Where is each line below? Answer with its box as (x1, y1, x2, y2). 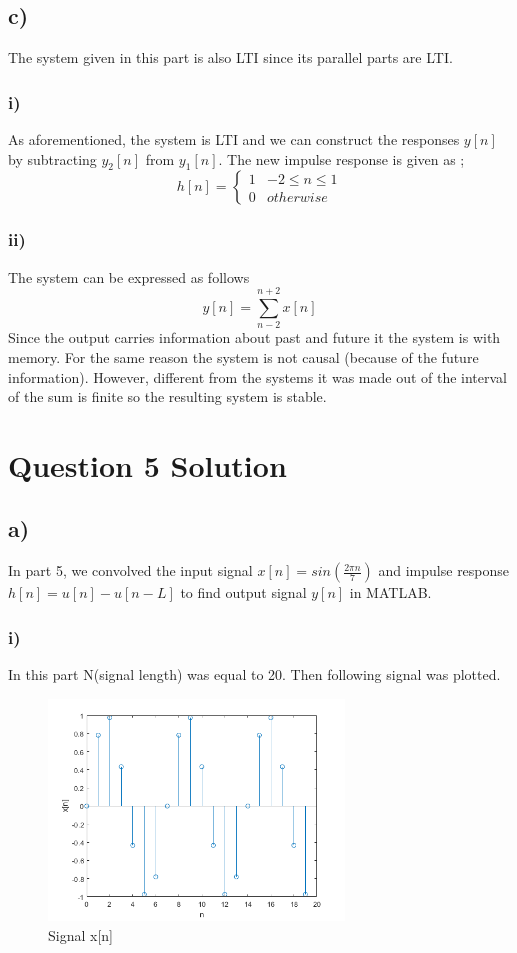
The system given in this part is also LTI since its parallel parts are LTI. (8, 47, 453, 68)
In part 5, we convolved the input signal (8, 560, 253, 581)
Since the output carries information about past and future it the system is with (8, 327, 501, 348)
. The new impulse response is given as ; (218, 148, 465, 169)
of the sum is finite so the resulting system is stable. (8, 386, 327, 407)
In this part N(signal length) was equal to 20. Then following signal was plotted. (8, 664, 501, 685)
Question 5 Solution (8, 444, 287, 485)
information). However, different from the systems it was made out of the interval (8, 366, 508, 387)
